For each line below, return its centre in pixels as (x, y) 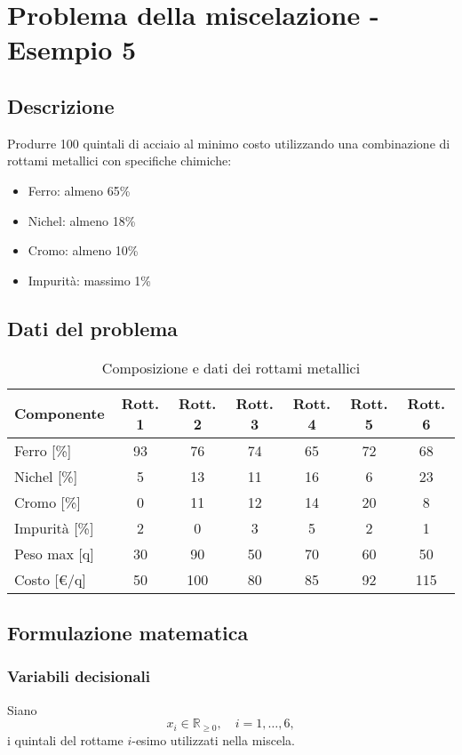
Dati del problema (93, 328)
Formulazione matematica (128, 632)
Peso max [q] (54, 553)
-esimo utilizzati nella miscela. (213, 739)
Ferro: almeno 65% (79, 190)
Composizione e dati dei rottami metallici (231, 367)
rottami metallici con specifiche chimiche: (119, 161)
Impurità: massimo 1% (90, 280)
